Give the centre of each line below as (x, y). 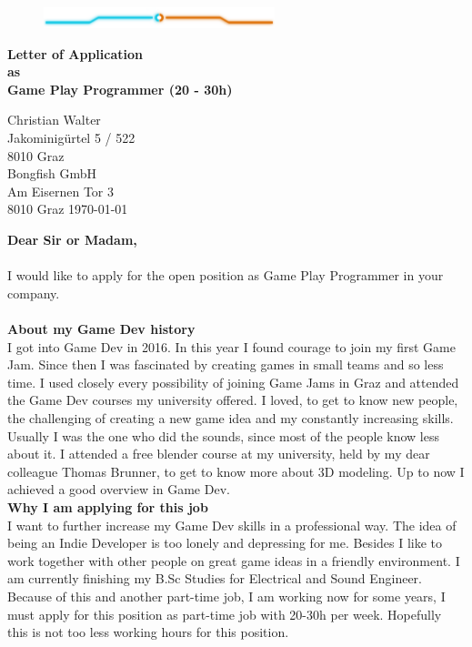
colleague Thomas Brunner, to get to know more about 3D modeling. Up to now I (236, 471)
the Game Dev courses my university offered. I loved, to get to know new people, (233, 400)
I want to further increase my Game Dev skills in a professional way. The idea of (232, 525)
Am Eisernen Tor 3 (61, 191)
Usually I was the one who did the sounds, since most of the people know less (224, 435)
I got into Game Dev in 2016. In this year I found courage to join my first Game (231, 346)
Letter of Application (75, 53)
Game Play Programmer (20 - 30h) (120, 89)
